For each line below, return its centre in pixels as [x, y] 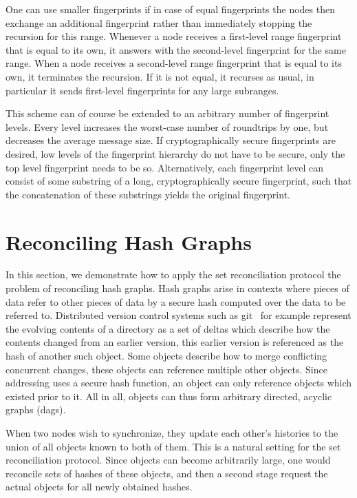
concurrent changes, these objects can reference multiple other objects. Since [166, 369]
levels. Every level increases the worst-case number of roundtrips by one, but [167, 126]
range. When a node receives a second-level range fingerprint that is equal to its [174, 63]
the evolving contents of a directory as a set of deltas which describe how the [168, 328]
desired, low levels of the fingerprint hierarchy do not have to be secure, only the [175, 153]
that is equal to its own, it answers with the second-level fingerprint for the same [176, 49]
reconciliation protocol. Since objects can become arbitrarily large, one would [168, 460]
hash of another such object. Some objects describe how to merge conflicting [166, 355]
